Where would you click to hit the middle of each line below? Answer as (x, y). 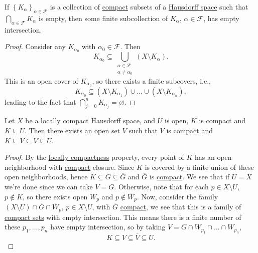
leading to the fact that (40, 101)
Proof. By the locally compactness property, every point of (94, 157)
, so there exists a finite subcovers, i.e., (151, 80)
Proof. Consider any (35, 46)
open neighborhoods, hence (46, 177)
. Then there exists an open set (73, 131)
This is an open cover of (41, 80)
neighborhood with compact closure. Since (70, 167)
